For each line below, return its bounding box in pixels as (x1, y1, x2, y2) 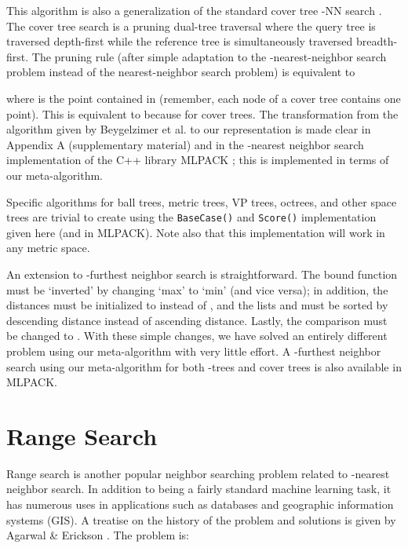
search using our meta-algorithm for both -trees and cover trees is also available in (6, 358, 402, 374)
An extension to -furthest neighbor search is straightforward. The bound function (6, 265, 398, 282)
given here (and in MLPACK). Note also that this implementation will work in (6, 224, 385, 240)
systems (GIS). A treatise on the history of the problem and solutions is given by (6, 511, 396, 528)
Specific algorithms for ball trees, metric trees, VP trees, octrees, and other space (6, 193, 397, 210)
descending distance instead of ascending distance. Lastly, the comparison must (6, 312, 388, 328)
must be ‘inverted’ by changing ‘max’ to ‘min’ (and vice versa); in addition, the (6, 281, 388, 298)
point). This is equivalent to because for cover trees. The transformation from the (6, 105, 399, 122)
